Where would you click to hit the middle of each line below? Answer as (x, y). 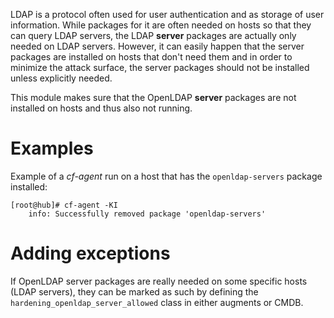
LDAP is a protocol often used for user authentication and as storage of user (167, 14)
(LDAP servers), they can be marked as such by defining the (134, 291)
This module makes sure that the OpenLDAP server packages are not (153, 97)
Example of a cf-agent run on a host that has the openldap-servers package (166, 176)
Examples (52, 148)
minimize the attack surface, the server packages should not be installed (160, 67)
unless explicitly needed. (61, 78)
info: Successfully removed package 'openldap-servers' (147, 214)
